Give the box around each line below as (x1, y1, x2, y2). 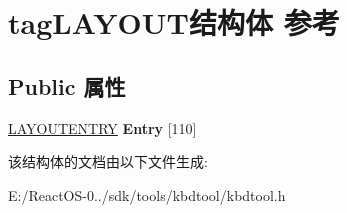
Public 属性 (8, 70, 126, 101)
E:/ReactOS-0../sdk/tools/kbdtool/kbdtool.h (8, 184, 286, 205)
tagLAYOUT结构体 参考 (8, 2, 340, 43)
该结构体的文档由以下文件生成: (8, 151, 208, 172)
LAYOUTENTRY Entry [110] (8, 117, 197, 138)
